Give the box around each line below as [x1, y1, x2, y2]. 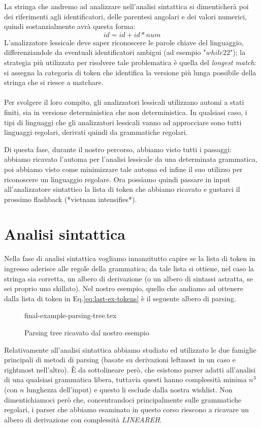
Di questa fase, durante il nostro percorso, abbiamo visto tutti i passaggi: [4, 144, 232, 154]
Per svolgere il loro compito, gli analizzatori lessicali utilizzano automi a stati [4, 97, 244, 107]
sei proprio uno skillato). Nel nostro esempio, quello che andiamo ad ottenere [4, 283, 244, 294]
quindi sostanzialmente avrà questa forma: [4, 21, 136, 32]
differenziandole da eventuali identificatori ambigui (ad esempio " [4, 47, 206, 58]
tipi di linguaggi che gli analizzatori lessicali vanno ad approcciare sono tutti [4, 117, 242, 127]
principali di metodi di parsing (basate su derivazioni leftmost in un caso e [4, 354, 236, 365]
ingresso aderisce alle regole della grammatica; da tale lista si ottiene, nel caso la [4, 263, 254, 273]
